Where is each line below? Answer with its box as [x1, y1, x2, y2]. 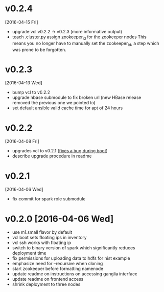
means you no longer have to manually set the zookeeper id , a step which [12, 40, 159, 47]
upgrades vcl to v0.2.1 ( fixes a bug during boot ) [12, 148, 108, 154]
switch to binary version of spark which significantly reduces [12, 245, 136, 251]
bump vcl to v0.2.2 [12, 89, 50, 96]
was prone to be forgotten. [12, 47, 66, 52]
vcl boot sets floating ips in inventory [12, 235, 87, 241]
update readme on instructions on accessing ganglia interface [12, 271, 138, 277]
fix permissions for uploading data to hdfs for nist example [12, 255, 131, 261]
